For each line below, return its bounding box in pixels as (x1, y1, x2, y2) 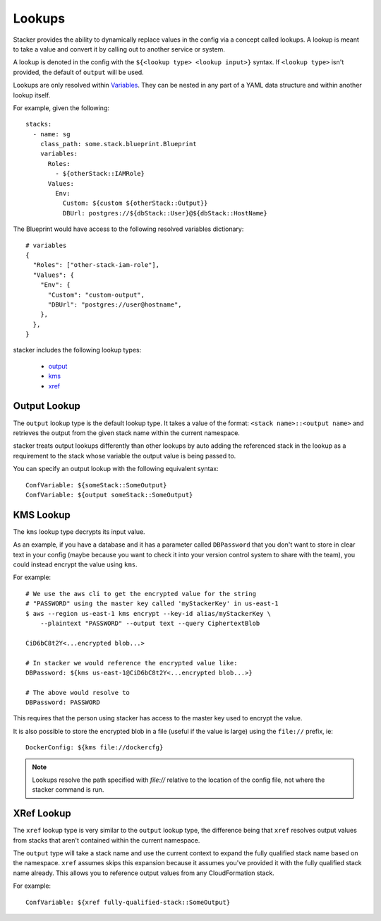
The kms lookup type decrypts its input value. (13, 527, 145, 536)
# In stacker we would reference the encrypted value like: (25, 659, 238, 667)
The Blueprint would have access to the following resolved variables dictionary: (13, 225, 244, 233)
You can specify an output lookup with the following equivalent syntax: (13, 465, 219, 473)
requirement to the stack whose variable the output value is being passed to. (13, 451, 236, 460)
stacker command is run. (32, 785, 104, 794)
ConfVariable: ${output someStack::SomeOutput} (25, 491, 193, 499)
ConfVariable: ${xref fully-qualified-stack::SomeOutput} (25, 898, 231, 906)
